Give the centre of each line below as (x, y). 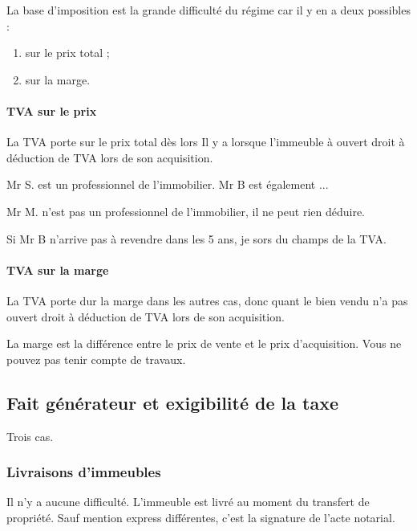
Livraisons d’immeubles (84, 472)
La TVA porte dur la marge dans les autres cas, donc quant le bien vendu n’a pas (207, 300)
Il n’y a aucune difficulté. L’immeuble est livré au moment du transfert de (188, 502)
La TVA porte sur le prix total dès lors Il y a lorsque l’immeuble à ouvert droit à (206, 142)
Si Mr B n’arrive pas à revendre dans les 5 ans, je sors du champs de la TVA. (196, 238)
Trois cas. (30, 436)
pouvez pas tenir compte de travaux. (96, 359)
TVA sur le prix (52, 110)
